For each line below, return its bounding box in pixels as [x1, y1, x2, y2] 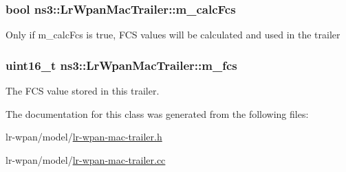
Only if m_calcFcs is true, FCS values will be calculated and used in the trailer [6, 27, 340, 42]
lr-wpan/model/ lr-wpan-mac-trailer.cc [6, 152, 166, 167]
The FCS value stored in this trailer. [6, 84, 160, 98]
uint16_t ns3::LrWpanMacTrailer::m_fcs [6, 56, 237, 73]
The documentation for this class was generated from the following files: [6, 106, 309, 121]
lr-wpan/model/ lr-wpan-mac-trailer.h [6, 130, 162, 144]
